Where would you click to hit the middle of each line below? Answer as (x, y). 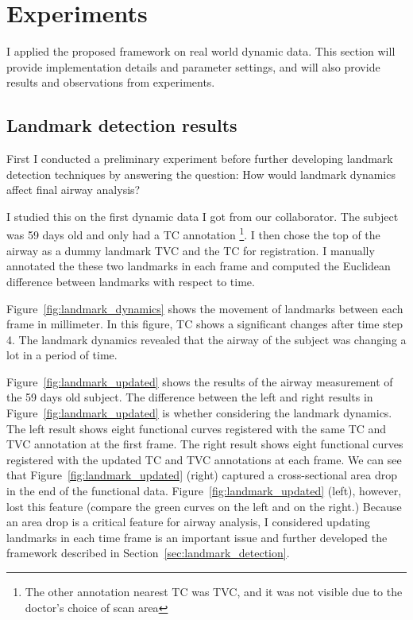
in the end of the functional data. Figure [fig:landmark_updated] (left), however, (204, 491)
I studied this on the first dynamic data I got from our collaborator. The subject (203, 216)
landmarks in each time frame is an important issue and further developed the (197, 537)
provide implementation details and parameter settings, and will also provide (193, 66)
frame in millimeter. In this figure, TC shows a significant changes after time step (205, 324)
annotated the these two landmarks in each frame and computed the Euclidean (199, 266)
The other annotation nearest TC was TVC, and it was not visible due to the (214, 592)
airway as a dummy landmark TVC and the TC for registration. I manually (191, 250)
